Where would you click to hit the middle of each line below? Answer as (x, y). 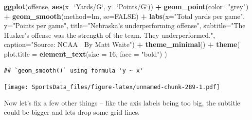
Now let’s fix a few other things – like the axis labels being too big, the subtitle (122, 102)
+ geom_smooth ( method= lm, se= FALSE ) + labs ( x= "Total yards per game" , (125, 16)
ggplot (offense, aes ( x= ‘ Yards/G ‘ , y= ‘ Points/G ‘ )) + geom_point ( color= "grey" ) (126, 6)
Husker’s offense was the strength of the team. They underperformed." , (109, 35)
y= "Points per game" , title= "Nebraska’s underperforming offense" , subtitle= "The (125, 25)
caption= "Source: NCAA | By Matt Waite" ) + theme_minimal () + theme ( (122, 44)
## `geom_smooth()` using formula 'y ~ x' (74, 70)
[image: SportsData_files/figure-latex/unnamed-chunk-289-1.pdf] (112, 87)
